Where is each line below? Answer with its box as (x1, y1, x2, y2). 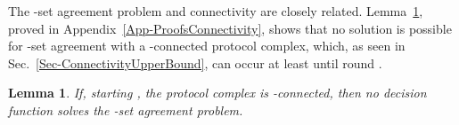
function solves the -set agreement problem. (8, 100, 243, 119)
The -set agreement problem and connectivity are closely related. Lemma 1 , (8, 2, 423, 20)
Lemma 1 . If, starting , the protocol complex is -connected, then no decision (8, 83, 427, 102)
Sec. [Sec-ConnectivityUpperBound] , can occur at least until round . (8, 53, 382, 72)
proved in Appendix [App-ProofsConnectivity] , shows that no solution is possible (8, 19, 452, 37)
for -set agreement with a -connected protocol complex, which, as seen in (8, 36, 406, 55)
